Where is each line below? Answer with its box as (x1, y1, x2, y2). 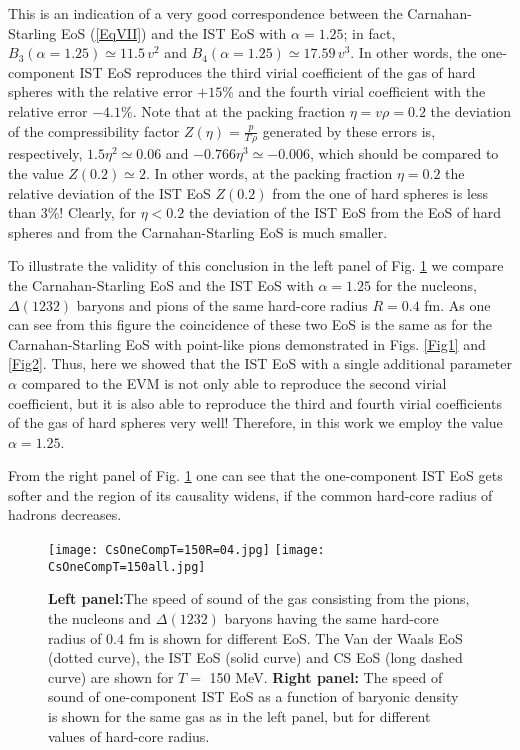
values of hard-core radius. (48, 725, 210, 746)
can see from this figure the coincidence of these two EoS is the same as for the (8, 314, 493, 335)
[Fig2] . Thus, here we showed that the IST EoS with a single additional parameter (8, 353, 512, 374)
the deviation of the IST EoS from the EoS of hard (188, 202, 501, 223)
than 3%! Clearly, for (8, 202, 137, 223)
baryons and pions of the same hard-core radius (76, 294, 368, 315)
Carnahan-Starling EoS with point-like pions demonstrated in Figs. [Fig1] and (8, 333, 486, 354)
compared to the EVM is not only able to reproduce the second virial (21, 372, 447, 393)
